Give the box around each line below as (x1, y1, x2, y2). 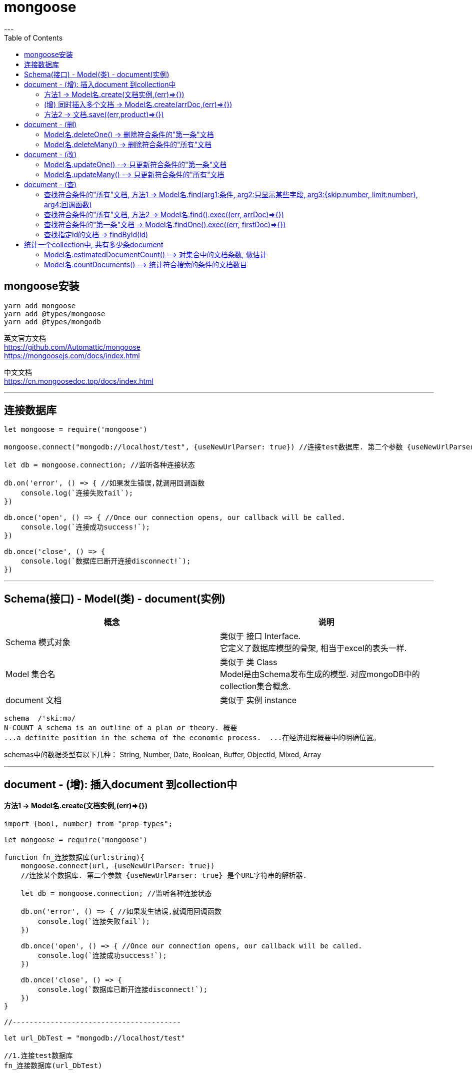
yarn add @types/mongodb (4, 317, 101, 326)
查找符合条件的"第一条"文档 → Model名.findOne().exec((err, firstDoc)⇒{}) (44, 220, 286, 229)
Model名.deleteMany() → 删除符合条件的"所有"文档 (44, 140, 212, 149)
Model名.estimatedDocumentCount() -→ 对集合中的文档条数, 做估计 (44, 250, 267, 259)
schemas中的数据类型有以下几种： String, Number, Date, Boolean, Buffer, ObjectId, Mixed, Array (4, 750, 321, 759)
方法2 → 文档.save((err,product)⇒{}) (44, 110, 164, 119)
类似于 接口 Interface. (220, 631, 301, 642)
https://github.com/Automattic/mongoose (4, 342, 140, 351)
